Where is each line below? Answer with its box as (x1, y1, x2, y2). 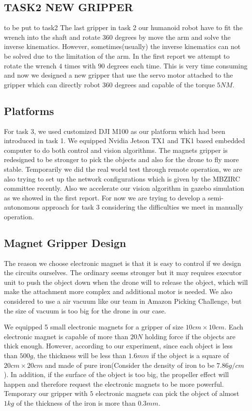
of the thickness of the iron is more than (16, 398, 136, 408)
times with (64, 60, 96, 70)
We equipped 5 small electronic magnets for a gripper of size (4, 322, 184, 332)
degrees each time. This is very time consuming (107, 60, 248, 70)
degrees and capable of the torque (114, 79, 215, 89)
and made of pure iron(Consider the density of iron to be (45, 360, 215, 370)
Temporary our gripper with (4, 388, 88, 398)
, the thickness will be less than (33, 350, 126, 361)
